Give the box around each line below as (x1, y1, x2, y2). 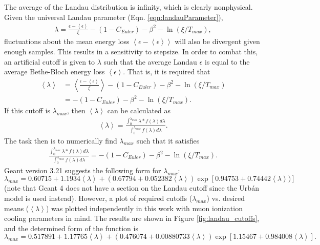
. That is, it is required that (123, 66, 210, 77)
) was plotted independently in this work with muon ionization (46, 202, 243, 213)
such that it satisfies (136, 135, 200, 146)
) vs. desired (206, 193, 245, 203)
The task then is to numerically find (4, 135, 117, 146)
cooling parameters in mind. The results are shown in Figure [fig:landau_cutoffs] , (4, 213, 260, 223)
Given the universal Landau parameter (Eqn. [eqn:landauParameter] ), (4, 11, 223, 22)
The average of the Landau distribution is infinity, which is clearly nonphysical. (4, 2, 253, 12)
